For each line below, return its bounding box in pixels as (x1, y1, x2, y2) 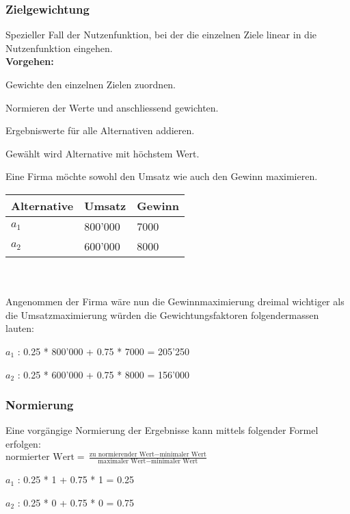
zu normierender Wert (89, 450, 154, 458)
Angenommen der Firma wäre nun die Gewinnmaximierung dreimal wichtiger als (5, 294, 345, 309)
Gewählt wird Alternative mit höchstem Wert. (5, 146, 200, 160)
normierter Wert (5, 452, 75, 463)
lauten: (5, 321, 35, 335)
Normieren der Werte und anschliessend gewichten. (5, 100, 219, 114)
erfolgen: (5, 436, 41, 450)
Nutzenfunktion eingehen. (5, 40, 113, 55)
